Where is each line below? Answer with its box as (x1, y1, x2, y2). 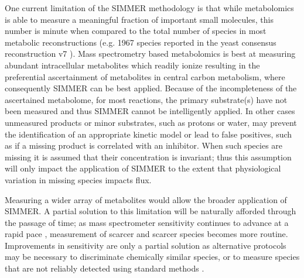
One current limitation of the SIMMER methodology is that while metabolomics (5, 2, 294, 13)
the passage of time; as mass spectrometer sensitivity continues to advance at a (5, 216, 289, 228)
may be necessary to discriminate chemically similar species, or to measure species (5, 250, 300, 263)
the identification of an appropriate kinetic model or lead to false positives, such (5, 128, 292, 140)
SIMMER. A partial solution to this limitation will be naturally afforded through (5, 205, 296, 217)
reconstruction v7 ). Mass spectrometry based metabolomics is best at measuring (5, 47, 296, 60)
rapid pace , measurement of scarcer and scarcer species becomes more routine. (5, 228, 288, 240)
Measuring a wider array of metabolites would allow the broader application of (5, 193, 287, 205)
